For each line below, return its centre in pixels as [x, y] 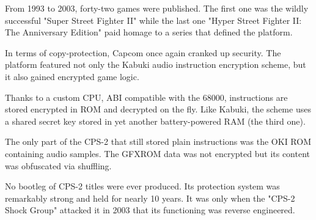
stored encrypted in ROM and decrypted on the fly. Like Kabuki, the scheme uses [158, 109]
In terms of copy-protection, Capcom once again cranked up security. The [143, 52]
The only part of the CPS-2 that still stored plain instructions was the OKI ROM [158, 141]
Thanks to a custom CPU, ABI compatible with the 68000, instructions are [146, 97]
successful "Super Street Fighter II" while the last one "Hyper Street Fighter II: [153, 20]
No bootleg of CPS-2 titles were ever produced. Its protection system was [142, 186]
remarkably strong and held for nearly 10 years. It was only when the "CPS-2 [150, 198]
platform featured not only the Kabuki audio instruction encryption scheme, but [156, 64]
